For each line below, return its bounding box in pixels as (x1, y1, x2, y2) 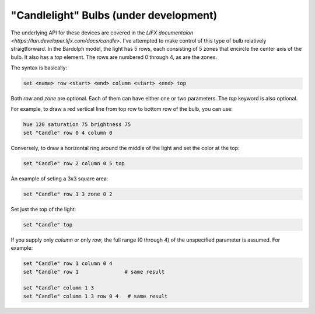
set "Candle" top (23, 221, 73, 228)
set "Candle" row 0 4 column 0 (23, 129, 113, 136)
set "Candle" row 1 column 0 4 (23, 260, 113, 267)
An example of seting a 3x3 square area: (10, 175, 108, 182)
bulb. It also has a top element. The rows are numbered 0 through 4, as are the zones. (10, 53, 218, 61)
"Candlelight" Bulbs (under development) (10, 9, 218, 22)
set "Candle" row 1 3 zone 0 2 (23, 190, 113, 197)
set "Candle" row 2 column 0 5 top (23, 160, 125, 166)
